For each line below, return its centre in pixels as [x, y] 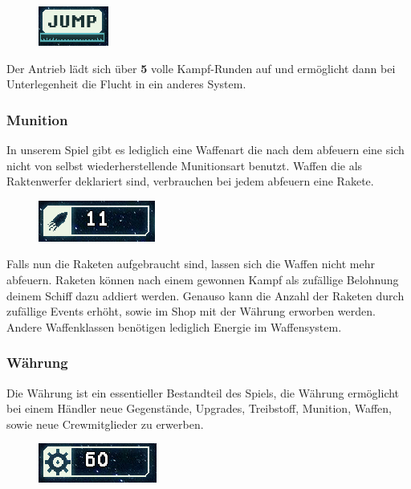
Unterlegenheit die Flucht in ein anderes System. [126, 84]
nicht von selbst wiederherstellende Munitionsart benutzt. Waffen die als [185, 165]
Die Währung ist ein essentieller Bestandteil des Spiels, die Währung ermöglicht [203, 392]
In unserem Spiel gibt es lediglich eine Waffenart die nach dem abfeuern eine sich [205, 149]
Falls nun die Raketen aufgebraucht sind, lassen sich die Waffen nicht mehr [191, 264]
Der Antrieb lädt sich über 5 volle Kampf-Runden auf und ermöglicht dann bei [201, 68]
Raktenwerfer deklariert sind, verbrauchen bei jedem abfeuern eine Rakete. [190, 181]
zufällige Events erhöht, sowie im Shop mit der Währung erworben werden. [191, 311]
